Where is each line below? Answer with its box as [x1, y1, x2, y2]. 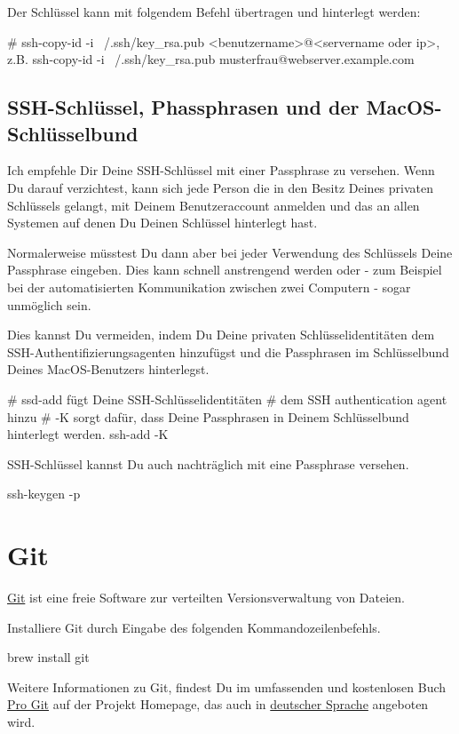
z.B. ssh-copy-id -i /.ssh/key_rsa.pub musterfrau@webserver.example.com [7, 50, 415, 68]
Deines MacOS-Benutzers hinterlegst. [7, 360, 210, 379]
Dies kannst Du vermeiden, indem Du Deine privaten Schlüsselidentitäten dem [7, 325, 435, 344]
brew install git [7, 648, 90, 666]
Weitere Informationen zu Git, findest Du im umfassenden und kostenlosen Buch [7, 677, 447, 696]
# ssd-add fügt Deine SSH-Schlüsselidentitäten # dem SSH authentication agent [7, 389, 447, 408]
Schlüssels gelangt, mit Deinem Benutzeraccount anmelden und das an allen [7, 195, 420, 214]
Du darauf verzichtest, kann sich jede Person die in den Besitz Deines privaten [7, 178, 434, 196]
